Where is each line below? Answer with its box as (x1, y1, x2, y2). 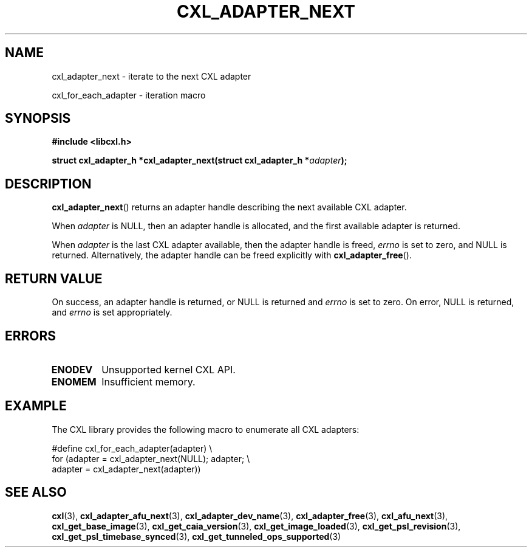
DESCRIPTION (5, 176, 92, 191)
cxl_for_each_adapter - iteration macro (52, 89, 206, 100)
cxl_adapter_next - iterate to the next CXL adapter (52, 71, 251, 81)
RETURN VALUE (5, 271, 103, 286)
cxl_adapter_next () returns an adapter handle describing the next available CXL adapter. (52, 202, 407, 213)
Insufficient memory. (101, 375, 196, 388)
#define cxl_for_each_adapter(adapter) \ (52, 443, 213, 454)
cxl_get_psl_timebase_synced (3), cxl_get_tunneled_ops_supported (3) (52, 531, 341, 542)
